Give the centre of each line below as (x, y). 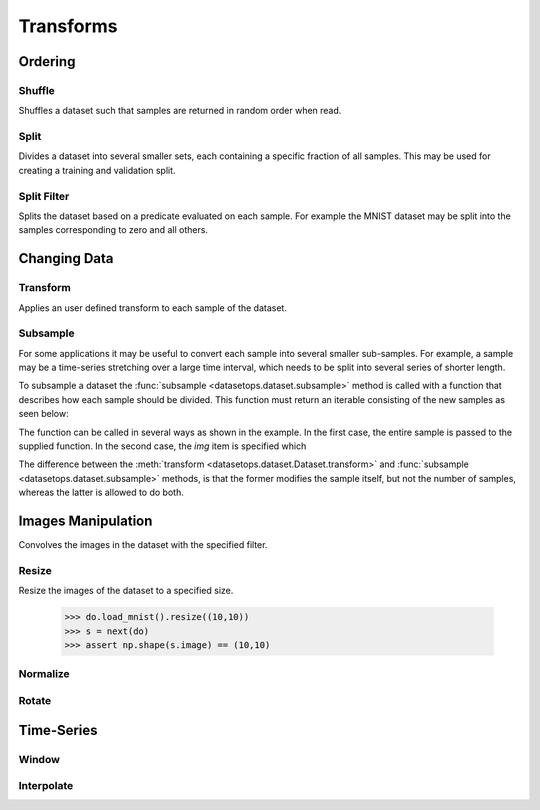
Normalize (44, 674)
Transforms (68, 26)
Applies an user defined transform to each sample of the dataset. (152, 307)
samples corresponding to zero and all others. (113, 230)
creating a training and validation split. (97, 170)
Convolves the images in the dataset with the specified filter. (143, 545)
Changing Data (66, 258)
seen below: (43, 414)
